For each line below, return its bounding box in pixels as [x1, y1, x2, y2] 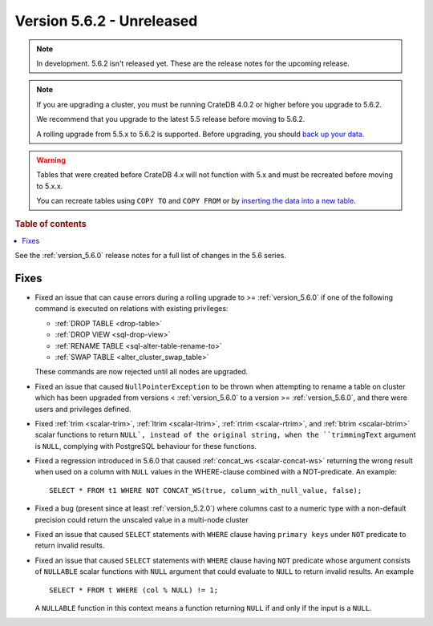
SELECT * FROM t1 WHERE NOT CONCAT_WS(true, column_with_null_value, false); [49, 486, 362, 495]
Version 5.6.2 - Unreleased [14, 12, 198, 30]
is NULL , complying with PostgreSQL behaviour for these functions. [34, 441, 257, 450]
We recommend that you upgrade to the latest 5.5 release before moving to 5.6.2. [36, 115, 306, 124]
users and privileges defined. [34, 404, 132, 414]
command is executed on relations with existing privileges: [34, 304, 229, 313]
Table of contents [14, 219, 87, 230]
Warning [36, 155, 66, 164]
